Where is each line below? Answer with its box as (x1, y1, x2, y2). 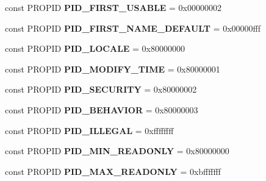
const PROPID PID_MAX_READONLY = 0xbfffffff (5, 165, 221, 177)
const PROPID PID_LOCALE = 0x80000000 (5, 42, 185, 55)
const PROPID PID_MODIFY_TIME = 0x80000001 (5, 62, 220, 75)
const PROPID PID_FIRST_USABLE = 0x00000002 (5, 1, 222, 13)
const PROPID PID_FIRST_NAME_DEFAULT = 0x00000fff (5, 21, 261, 34)
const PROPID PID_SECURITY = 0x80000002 (5, 83, 197, 96)
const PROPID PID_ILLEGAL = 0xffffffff (5, 124, 174, 137)
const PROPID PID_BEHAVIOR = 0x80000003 (5, 103, 198, 116)
